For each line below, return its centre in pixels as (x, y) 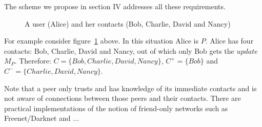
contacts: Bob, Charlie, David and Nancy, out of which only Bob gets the (119, 50)
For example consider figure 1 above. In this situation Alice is (102, 41)
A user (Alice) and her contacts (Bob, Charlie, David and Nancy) (128, 23)
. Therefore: (33, 61)
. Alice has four (229, 41)
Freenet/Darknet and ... (42, 118)
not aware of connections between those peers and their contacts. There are (123, 98)
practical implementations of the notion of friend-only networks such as (116, 108)
